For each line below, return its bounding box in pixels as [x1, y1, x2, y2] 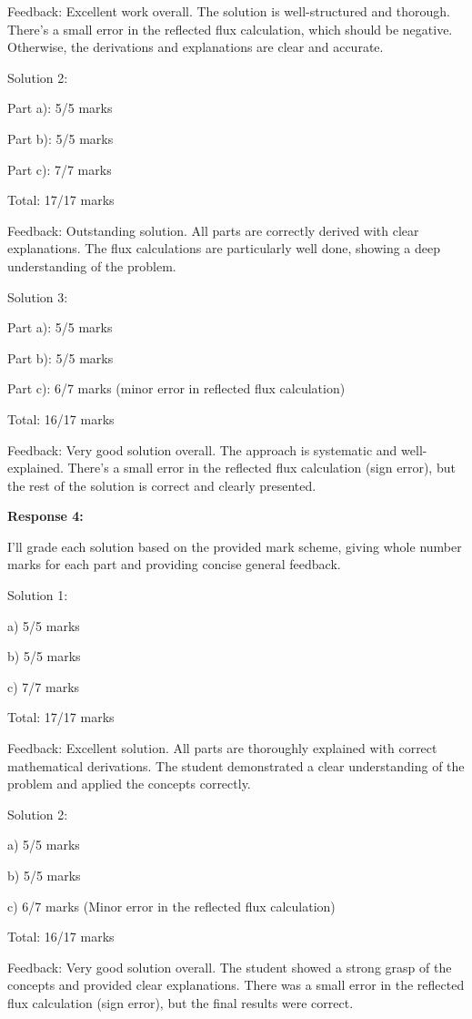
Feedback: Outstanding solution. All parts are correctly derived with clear [7, 220, 419, 239]
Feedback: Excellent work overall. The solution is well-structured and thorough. [7, 2, 450, 20]
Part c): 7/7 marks [7, 159, 112, 178]
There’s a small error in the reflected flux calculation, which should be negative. [7, 19, 453, 38]
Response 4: [7, 506, 84, 525]
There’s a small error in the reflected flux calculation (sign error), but [67, 458, 456, 477]
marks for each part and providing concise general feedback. [7, 555, 341, 574]
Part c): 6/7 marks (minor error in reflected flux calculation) [7, 379, 346, 398]
